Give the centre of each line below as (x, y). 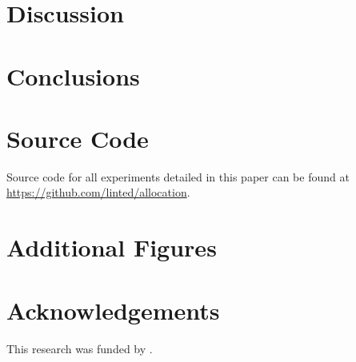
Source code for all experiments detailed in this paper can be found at (178, 176)
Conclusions (73, 76)
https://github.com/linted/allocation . (98, 192)
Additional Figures (112, 247)
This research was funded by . (80, 348)
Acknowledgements (113, 310)
